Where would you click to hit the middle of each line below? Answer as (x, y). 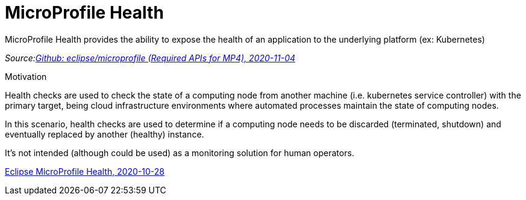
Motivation (26, 76)
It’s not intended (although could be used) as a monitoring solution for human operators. (180, 153)
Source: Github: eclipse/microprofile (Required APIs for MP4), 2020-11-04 (150, 58)
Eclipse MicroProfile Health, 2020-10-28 (85, 171)
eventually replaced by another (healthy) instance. (105, 134)
